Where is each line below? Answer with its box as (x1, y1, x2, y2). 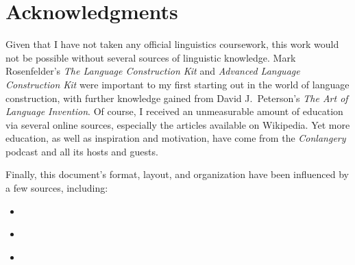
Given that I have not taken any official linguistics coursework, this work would (5, 37, 339, 51)
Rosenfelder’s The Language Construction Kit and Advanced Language (5, 64, 300, 78)
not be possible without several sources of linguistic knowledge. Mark (5, 50, 296, 64)
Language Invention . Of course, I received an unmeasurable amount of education (5, 104, 343, 118)
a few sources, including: (5, 181, 108, 195)
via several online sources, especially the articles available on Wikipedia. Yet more (5, 117, 350, 131)
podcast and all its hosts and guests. (5, 144, 158, 158)
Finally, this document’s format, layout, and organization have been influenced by (5, 167, 349, 181)
